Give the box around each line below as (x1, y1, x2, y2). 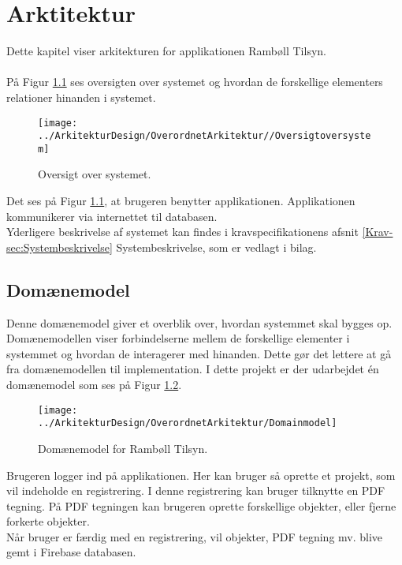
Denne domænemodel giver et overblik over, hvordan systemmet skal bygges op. (6, 314, 393, 331)
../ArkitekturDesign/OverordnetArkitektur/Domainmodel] (38, 417, 337, 429)
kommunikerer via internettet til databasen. (6, 208, 218, 224)
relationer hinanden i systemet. (6, 88, 156, 105)
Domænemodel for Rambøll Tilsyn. (38, 440, 208, 456)
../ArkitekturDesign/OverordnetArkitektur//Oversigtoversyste (38, 130, 371, 142)
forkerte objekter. (6, 513, 90, 529)
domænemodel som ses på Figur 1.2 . (6, 376, 182, 393)
